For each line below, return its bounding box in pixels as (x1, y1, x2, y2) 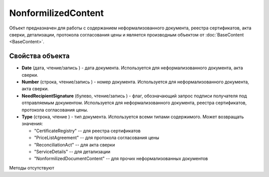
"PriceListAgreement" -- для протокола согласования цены (34, 135, 159, 141)
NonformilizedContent (9, 7, 104, 18)
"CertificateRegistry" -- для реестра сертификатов (34, 128, 141, 134)
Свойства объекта (9, 52, 70, 60)
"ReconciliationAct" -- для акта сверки (34, 142, 115, 148)
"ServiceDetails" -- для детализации (34, 149, 111, 155)
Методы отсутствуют (9, 165, 54, 171)
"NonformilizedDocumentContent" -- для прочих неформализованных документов (34, 156, 208, 162)
